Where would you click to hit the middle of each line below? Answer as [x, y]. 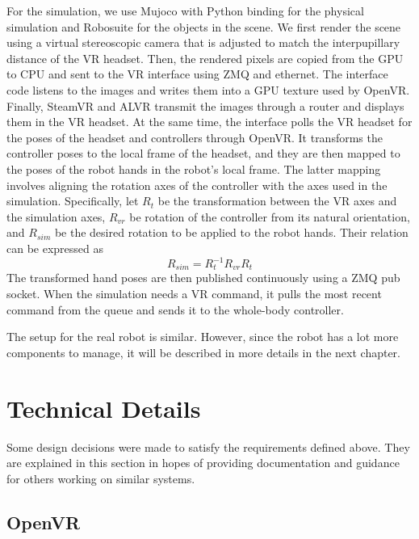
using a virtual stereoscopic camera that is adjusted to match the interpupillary [203, 42]
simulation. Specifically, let [73, 201]
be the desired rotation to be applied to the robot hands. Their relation [231, 232]
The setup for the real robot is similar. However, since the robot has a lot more [203, 337]
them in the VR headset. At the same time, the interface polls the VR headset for [209, 122]
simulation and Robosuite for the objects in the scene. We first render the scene [204, 26]
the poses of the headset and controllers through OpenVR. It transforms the [195, 137]
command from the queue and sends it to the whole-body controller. [175, 309]
